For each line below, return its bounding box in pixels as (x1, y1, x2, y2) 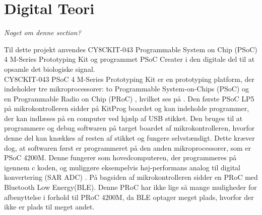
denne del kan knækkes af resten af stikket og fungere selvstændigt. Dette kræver (4, 133, 255, 143)
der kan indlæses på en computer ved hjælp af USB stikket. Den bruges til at (4, 113, 243, 123)
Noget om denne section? (4, 27, 81, 38)
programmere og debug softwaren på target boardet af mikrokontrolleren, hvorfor (4, 123, 255, 133)
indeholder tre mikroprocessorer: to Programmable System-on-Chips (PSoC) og (4, 83, 249, 94)
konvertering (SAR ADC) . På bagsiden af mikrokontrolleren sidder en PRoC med (4, 172, 258, 182)
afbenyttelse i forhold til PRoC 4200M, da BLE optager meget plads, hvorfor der (4, 191, 254, 202)
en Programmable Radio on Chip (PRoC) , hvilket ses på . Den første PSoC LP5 (4, 93, 254, 103)
